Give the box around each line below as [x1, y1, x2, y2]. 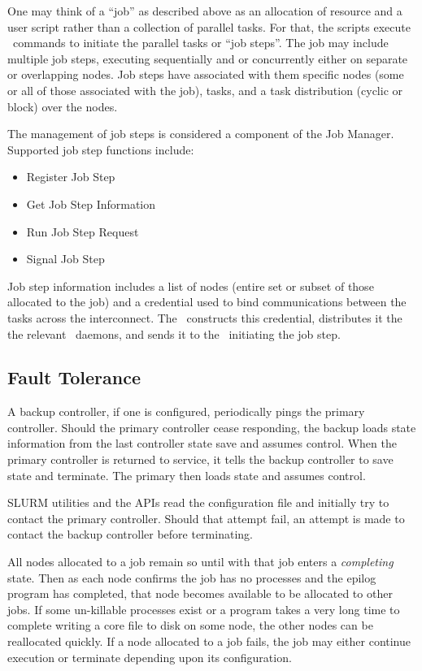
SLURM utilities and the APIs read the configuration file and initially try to [7, 494, 389, 511]
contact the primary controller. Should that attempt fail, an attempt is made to [7, 509, 405, 526]
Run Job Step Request [26, 223, 139, 240]
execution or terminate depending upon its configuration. [7, 648, 292, 665]
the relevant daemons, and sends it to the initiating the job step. [7, 325, 341, 342]
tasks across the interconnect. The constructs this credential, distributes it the [7, 309, 402, 326]
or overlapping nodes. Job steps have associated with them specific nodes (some [7, 66, 404, 83]
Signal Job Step [26, 250, 105, 267]
